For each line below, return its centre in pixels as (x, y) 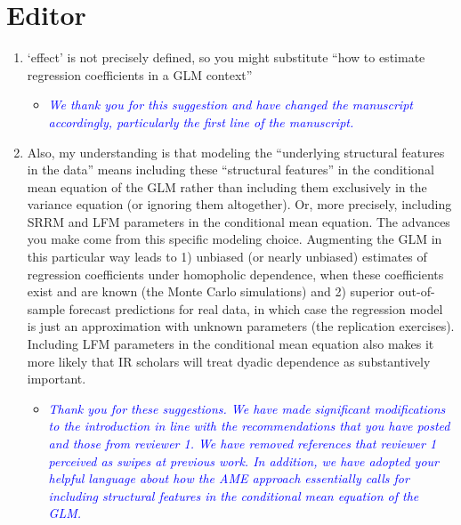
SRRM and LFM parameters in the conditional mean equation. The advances (239, 221)
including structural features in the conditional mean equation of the (234, 495)
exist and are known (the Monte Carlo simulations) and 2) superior (211, 291)
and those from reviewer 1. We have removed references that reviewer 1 (243, 443)
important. (57, 379)
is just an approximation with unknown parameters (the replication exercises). (241, 326)
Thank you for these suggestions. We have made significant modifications (247, 408)
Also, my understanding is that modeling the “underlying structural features (236, 152)
